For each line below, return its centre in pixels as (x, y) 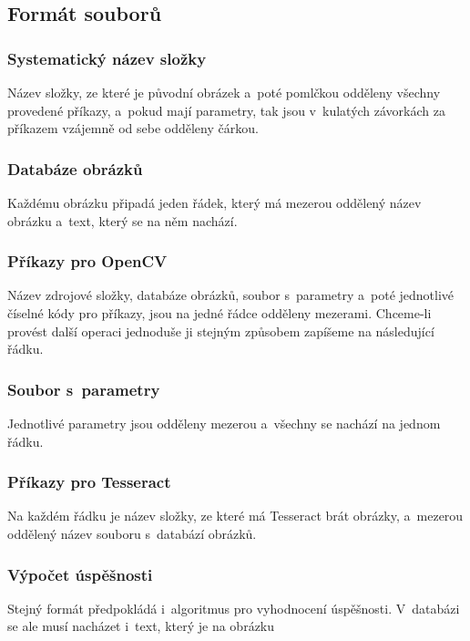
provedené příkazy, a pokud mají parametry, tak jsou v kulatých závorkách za (226, 110)
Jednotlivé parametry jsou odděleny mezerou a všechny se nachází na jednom (224, 423)
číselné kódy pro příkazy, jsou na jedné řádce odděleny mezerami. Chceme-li (220, 313)
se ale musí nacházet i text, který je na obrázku (141, 626)
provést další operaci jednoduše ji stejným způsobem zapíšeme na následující (221, 331)
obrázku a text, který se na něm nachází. (123, 220)
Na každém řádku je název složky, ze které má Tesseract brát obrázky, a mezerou (235, 516)
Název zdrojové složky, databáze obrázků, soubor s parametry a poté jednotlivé (231, 295)
